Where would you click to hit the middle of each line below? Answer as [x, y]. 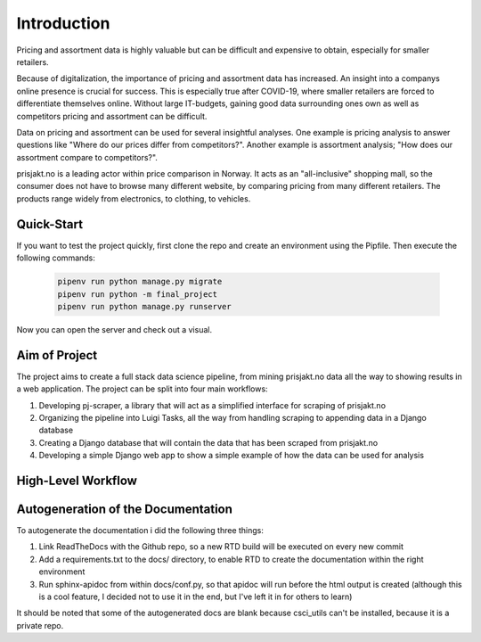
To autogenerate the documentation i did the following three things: [140, 531]
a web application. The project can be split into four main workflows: [142, 389]
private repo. [40, 625]
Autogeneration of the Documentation [125, 509]
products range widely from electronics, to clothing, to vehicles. [134, 198]
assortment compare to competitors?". [87, 157]
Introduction [63, 23]
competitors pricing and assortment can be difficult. [112, 116]
